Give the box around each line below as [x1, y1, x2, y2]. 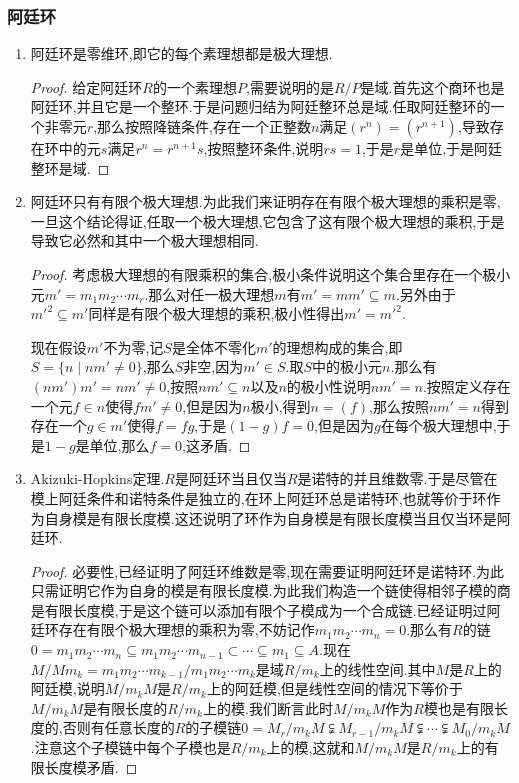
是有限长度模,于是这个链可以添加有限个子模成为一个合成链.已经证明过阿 [30, 599, 501, 620]
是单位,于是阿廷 [400, 138, 503, 158]
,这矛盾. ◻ [182, 434, 251, 455]
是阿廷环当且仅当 [174, 468, 287, 489]
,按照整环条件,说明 [203, 138, 324, 158]
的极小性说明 [286, 375, 371, 396]
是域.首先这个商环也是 [360, 76, 505, 97]
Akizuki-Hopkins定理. [30, 468, 165, 489]
